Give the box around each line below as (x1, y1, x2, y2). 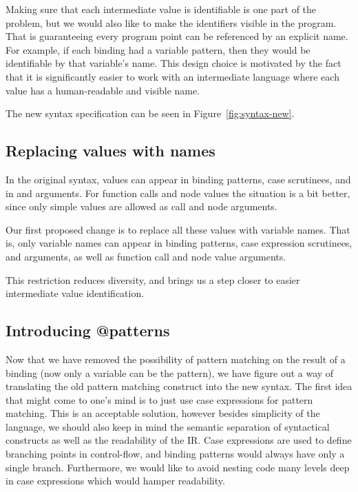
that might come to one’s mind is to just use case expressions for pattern (6, 392, 313, 407)
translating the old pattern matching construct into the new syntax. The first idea (6, 379, 352, 393)
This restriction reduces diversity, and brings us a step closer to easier (6, 272, 300, 287)
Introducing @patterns (6, 320, 170, 341)
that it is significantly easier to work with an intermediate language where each (6, 69, 339, 83)
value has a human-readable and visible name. (6, 83, 200, 97)
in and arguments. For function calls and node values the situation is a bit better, (6, 185, 350, 200)
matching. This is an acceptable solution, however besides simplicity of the (6, 406, 320, 420)
